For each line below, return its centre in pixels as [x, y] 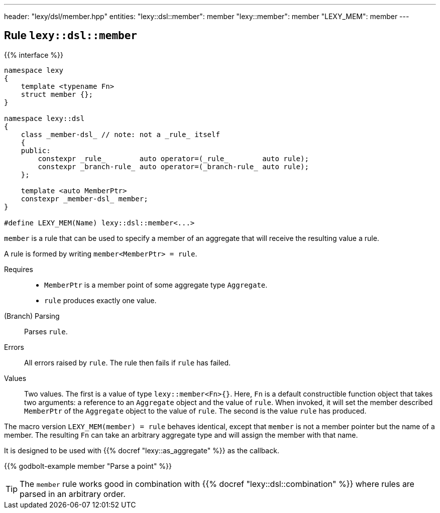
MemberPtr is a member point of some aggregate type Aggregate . [156, 285]
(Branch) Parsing [32, 316]
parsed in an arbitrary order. [73, 494]
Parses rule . [46, 331]
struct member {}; [57, 94]
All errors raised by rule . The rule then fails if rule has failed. [128, 362]
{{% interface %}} [34, 55]
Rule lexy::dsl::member [71, 36]
